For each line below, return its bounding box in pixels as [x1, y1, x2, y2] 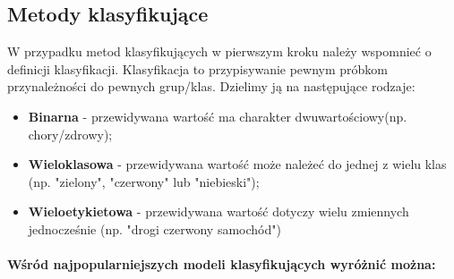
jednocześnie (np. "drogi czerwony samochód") [28, 219, 281, 238]
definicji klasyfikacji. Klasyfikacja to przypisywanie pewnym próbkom [7, 59, 389, 78]
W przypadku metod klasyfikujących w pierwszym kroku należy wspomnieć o [7, 42, 432, 61]
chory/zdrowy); [28, 124, 113, 143]
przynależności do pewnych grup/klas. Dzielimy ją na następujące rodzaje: [7, 77, 415, 96]
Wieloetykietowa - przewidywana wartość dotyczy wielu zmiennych [28, 202, 409, 221]
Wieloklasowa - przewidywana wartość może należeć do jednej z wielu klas [28, 155, 447, 173]
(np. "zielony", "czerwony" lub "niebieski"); [28, 172, 260, 190]
